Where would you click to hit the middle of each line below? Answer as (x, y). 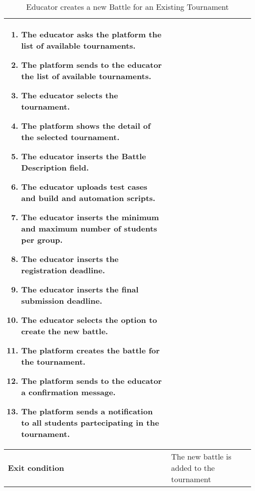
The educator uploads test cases (84, 187)
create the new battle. (65, 331)
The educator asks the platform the (91, 34)
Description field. (55, 167)
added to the (193, 468)
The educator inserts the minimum (90, 217)
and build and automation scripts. (88, 198)
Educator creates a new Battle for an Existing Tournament (127, 7)
